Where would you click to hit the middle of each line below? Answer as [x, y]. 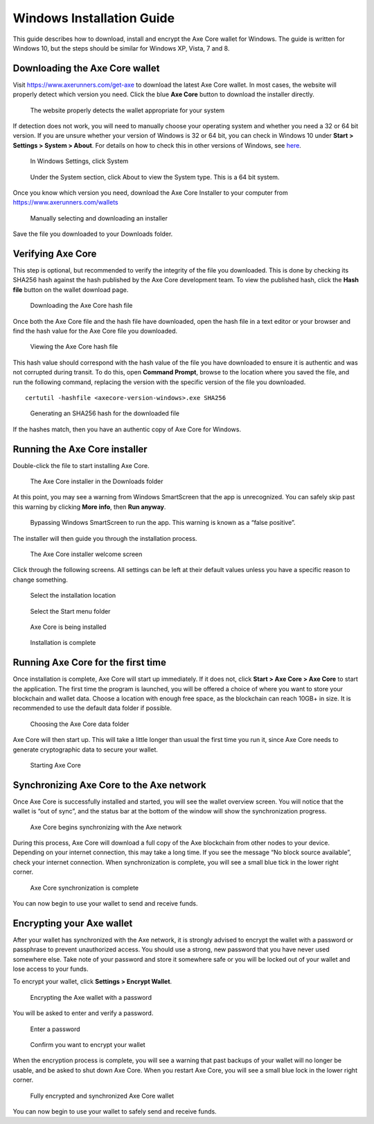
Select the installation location [73, 596]
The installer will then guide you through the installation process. [105, 538]
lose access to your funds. [51, 969]
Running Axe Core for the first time [89, 663]
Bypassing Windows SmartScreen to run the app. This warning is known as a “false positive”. [163, 523]
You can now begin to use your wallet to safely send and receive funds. [115, 1111]
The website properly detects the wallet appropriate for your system [127, 110]
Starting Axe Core [55, 765]
